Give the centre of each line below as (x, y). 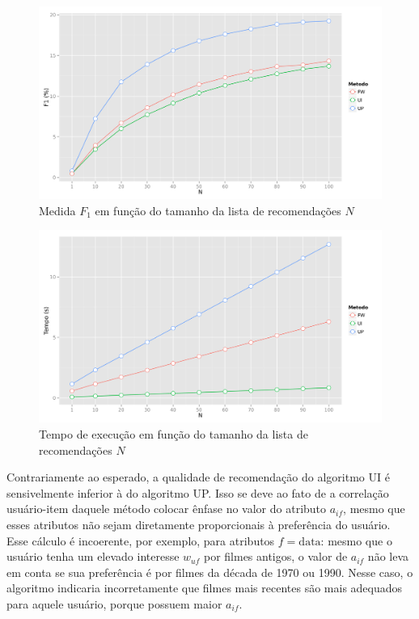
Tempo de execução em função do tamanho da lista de (174, 433)
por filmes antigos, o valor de (275, 556)
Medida (57, 210)
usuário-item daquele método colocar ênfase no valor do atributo (167, 509)
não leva (388, 556)
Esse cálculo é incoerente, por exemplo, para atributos (141, 540)
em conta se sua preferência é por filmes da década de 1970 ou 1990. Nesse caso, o (210, 572)
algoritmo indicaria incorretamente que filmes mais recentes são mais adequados (205, 588)
